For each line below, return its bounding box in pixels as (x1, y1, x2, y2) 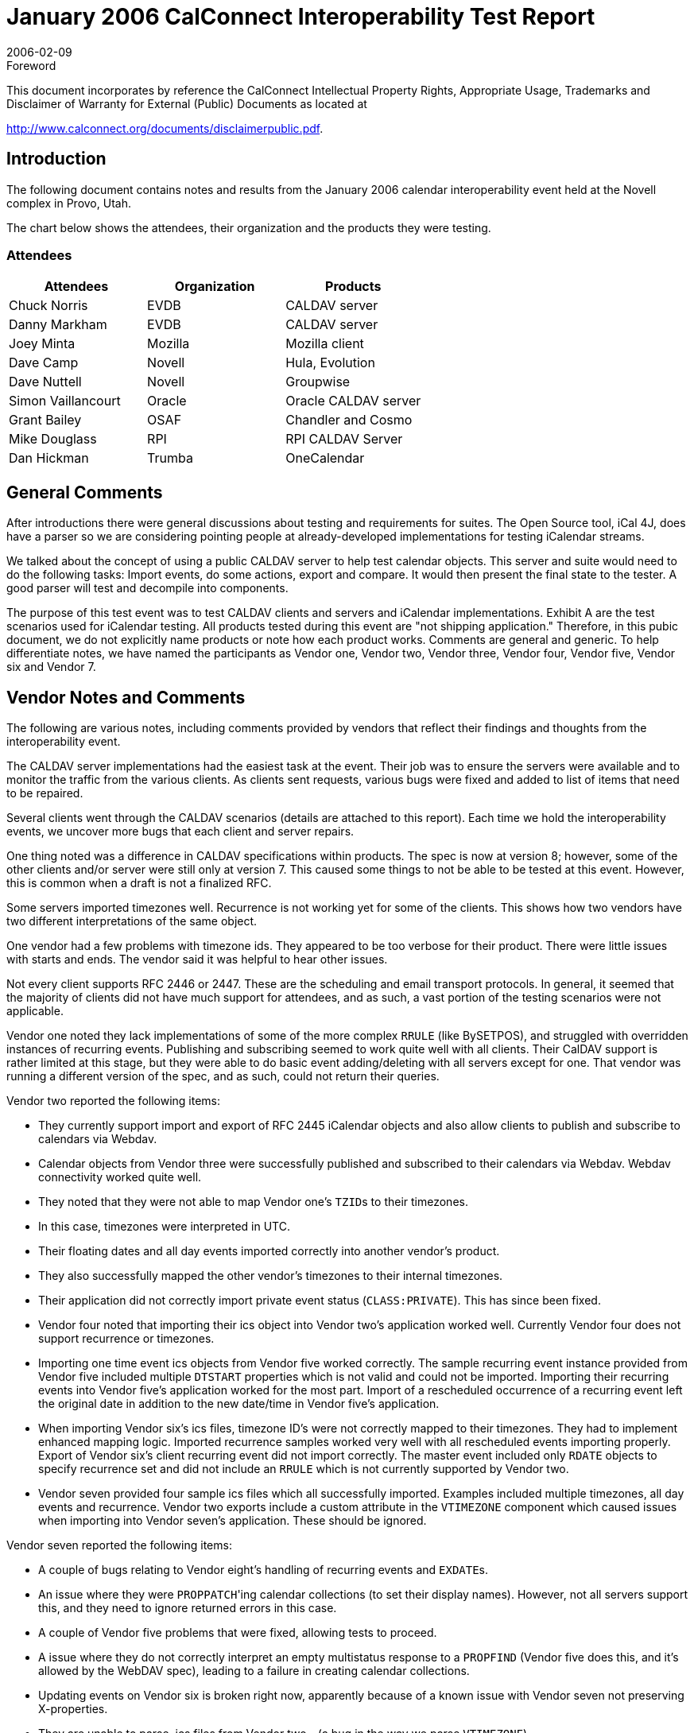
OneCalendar (285, 450, 365, 467)
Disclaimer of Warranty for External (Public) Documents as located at (6, 96, 367, 110)
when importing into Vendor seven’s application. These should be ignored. (38, 1514, 427, 1528)
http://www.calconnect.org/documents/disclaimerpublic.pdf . (6, 121, 324, 135)
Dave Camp (9, 355, 79, 371)
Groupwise (285, 374, 351, 390)
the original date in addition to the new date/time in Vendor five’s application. (38, 1397, 440, 1411)
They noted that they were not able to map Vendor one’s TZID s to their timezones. (38, 1195, 468, 1209)
